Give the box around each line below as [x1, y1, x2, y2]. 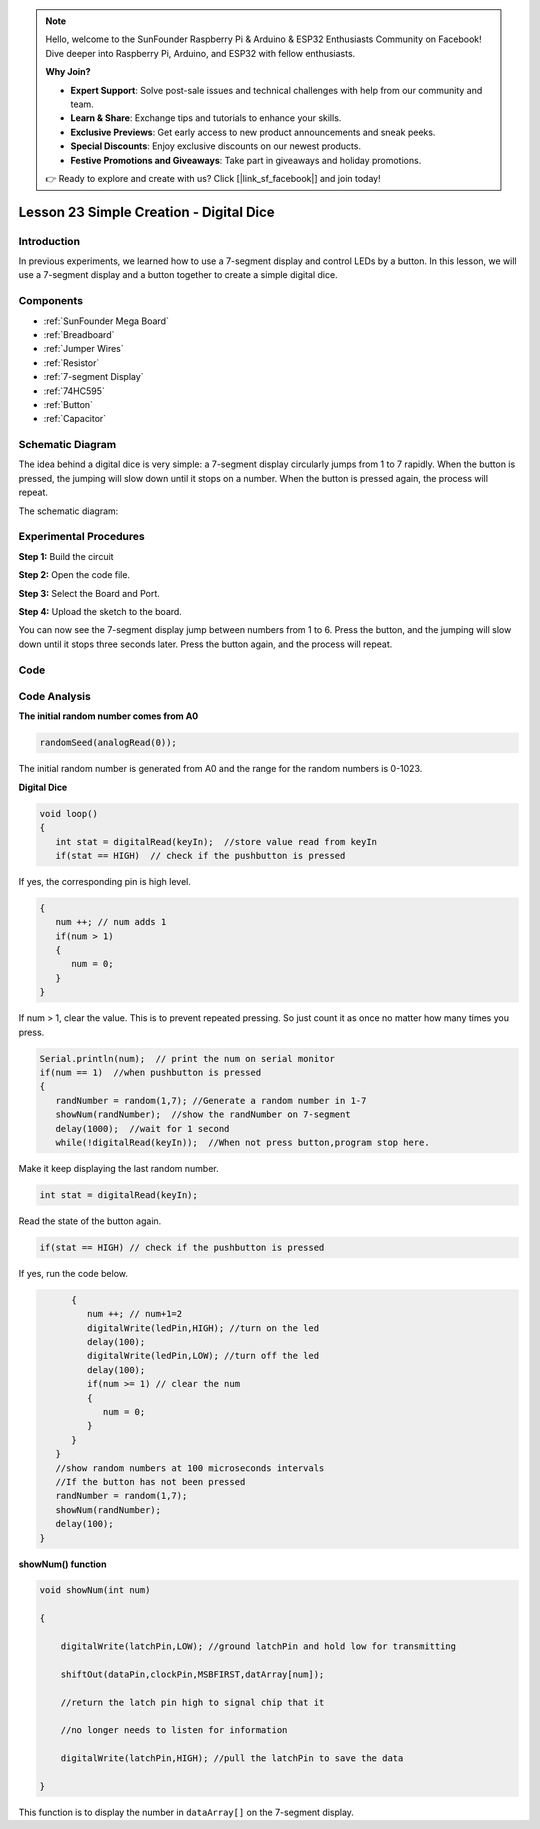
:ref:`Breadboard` [43, 328, 115, 340]
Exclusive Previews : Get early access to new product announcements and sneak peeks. [70, 126, 436, 138]
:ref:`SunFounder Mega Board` [43, 315, 169, 327]
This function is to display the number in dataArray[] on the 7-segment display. [18, 1806, 355, 1818]
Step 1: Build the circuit [18, 550, 114, 562]
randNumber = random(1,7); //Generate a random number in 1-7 [55, 1095, 367, 1106]
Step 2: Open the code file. [18, 569, 130, 581]
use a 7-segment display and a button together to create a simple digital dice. [18, 269, 339, 281]
